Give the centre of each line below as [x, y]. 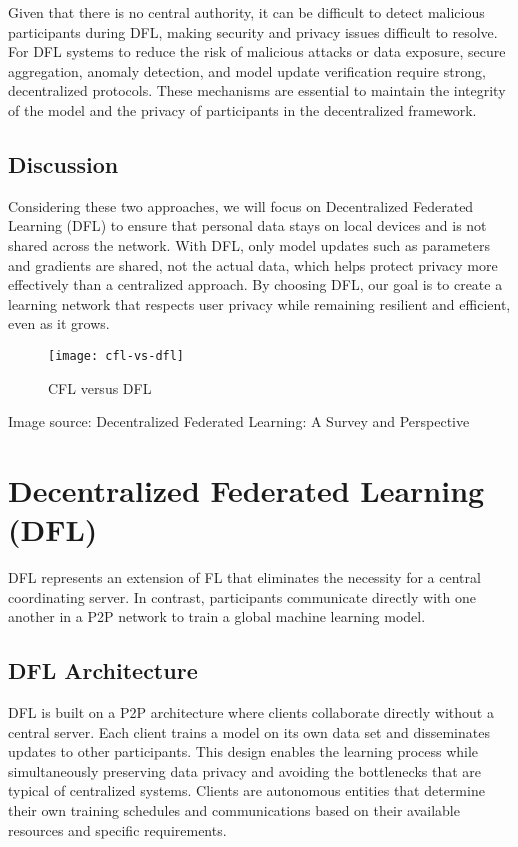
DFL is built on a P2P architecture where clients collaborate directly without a [251, 712]
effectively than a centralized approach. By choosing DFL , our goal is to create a [255, 284]
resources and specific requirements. [117, 829]
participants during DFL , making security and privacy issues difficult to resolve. [253, 31]
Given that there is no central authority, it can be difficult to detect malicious [246, 12]
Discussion [63, 163]
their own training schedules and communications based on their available [234, 810]
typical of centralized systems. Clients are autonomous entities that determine [246, 790]
